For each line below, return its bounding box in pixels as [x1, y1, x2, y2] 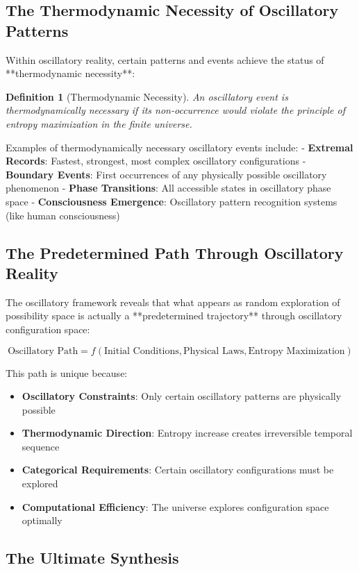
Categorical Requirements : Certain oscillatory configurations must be [22, 462, 334, 477]
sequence [22, 439, 60, 453]
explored [22, 476, 58, 491]
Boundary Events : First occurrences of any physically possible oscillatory [6, 167, 327, 181]
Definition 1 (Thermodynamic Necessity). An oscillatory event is [6, 89, 288, 103]
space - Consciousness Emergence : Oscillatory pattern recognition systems [6, 194, 337, 208]
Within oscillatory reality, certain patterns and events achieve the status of [6, 52, 324, 67]
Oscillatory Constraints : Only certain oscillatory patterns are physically [22, 389, 342, 403]
